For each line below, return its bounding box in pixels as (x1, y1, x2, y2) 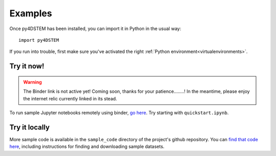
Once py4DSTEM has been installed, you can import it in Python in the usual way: (9, 25, 181, 32)
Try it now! (9, 62, 44, 71)
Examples (9, 8, 52, 19)
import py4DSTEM (18, 37, 59, 43)
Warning (23, 79, 42, 85)
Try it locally (9, 123, 50, 132)
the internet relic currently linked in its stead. (23, 95, 118, 101)
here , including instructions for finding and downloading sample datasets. (9, 143, 165, 150)
